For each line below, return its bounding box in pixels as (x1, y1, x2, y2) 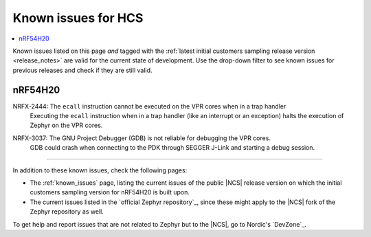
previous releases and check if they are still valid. (12, 66, 153, 74)
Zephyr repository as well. (30, 207, 104, 216)
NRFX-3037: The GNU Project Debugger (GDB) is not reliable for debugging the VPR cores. (12, 134, 271, 142)
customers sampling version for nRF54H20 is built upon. (30, 188, 190, 196)
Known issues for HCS (12, 10, 144, 25)
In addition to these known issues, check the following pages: (12, 166, 188, 174)
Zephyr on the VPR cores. (30, 121, 103, 130)
